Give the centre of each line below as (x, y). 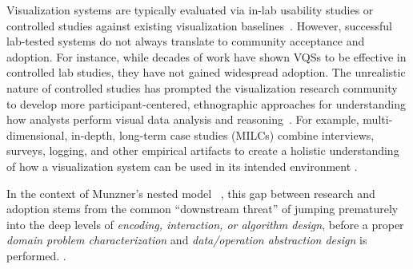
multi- (378, 119)
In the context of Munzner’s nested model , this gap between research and (191, 193)
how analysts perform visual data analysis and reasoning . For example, (183, 119)
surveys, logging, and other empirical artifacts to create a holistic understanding (203, 150)
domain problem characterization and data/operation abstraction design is (187, 240)
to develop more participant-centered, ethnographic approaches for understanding (206, 103)
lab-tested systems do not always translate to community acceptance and (186, 41)
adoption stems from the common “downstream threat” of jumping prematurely (202, 209)
